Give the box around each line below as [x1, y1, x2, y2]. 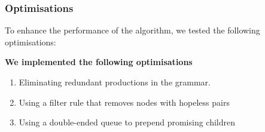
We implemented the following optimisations [5, 56, 193, 68]
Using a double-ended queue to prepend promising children [19, 116, 235, 128]
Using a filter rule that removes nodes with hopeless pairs [19, 96, 230, 108]
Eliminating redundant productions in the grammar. [19, 76, 211, 88]
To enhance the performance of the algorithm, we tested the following [5, 24, 260, 36]
